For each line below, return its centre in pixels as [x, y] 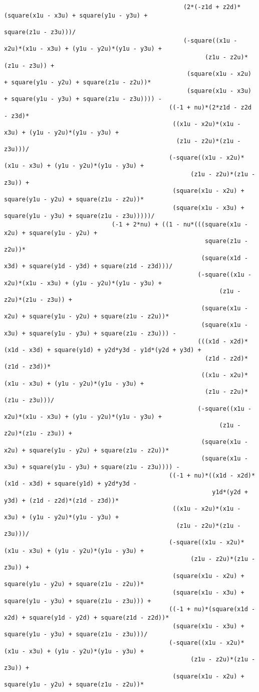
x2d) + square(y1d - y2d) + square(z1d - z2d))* [87, 617]
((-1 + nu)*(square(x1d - [212, 609]
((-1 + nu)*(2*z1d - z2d [210, 107]
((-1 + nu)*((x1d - [201, 475]
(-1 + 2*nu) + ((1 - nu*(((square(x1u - [180, 225]
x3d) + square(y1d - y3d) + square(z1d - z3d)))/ [88, 266]
